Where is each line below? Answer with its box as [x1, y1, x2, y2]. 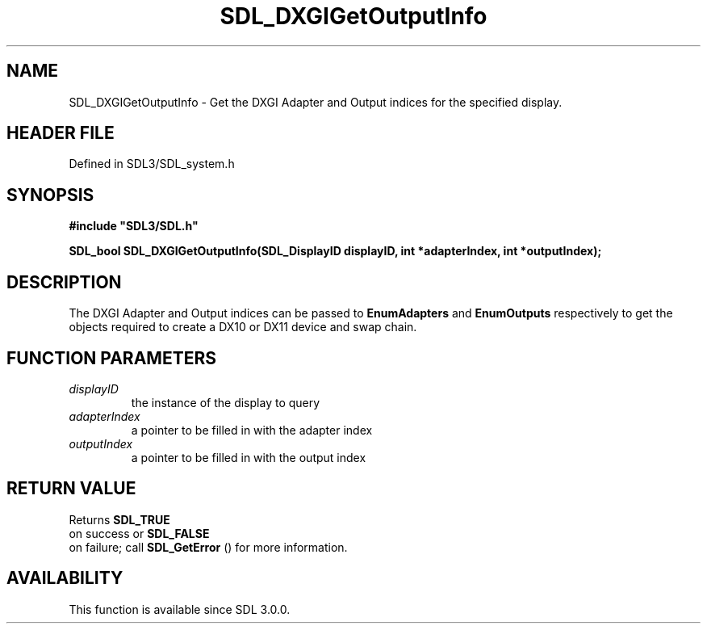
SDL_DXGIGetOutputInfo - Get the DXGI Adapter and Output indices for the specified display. [69, 94, 563, 109]
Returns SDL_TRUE [69, 512, 170, 527]
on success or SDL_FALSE [69, 526, 210, 540]
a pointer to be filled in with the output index [131, 450, 366, 464]
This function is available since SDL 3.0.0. [69, 602, 291, 616]
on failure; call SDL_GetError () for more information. [69, 540, 348, 554]
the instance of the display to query [131, 395, 320, 409]
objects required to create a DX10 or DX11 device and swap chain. [69, 320, 417, 334]
